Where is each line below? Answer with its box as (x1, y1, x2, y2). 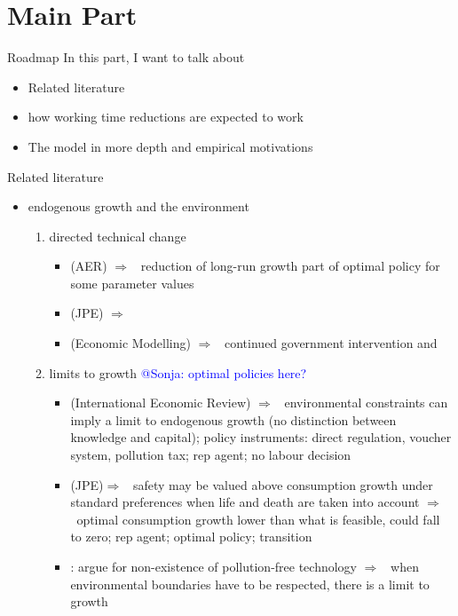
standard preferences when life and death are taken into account (70, 493, 420, 511)
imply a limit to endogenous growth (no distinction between (70, 410, 397, 429)
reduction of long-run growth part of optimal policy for (140, 257, 440, 275)
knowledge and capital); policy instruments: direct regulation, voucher (70, 428, 452, 446)
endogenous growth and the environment (28, 197, 249, 216)
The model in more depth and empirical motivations (28, 137, 313, 155)
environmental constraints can (284, 393, 448, 412)
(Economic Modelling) (70, 334, 191, 352)
